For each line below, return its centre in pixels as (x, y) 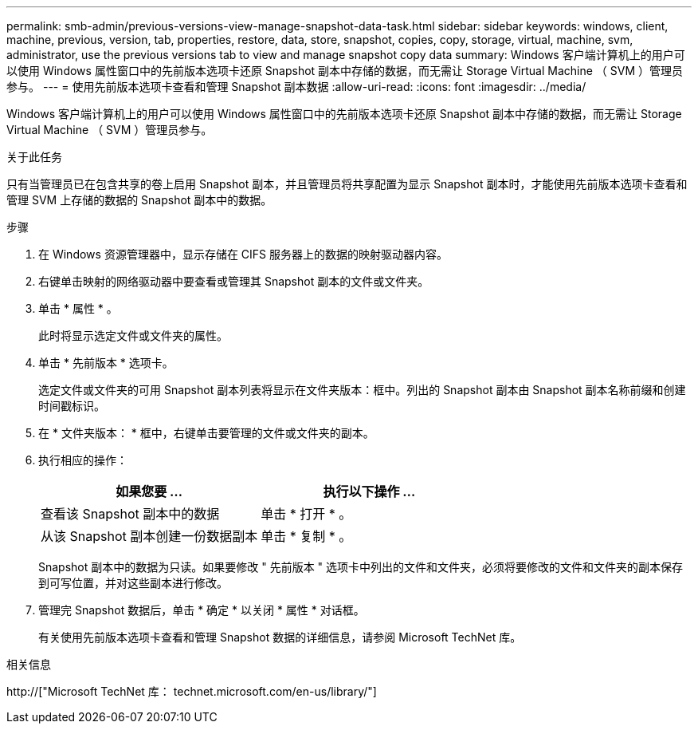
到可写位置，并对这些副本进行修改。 (133, 583)
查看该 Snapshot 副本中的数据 (130, 514)
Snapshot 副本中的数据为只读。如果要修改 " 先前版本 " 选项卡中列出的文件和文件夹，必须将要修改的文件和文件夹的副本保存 (361, 567)
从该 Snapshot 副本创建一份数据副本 (149, 536)
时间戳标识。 (72, 406)
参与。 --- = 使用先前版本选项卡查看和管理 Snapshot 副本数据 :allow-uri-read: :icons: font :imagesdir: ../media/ (296, 87)
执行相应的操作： (83, 460)
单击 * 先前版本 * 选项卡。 (106, 363)
